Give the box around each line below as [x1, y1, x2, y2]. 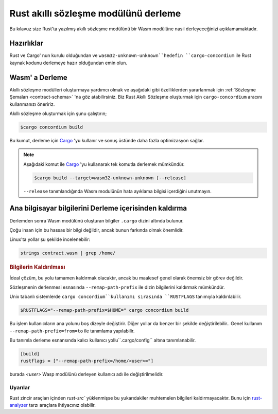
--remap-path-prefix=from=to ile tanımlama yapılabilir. [9, 328, 135, 334]
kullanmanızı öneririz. [9, 101, 55, 107]
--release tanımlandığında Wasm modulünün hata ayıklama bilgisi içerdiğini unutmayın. [23, 188, 212, 194]
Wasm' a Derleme [9, 73, 67, 82]
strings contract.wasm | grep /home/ [20, 250, 116, 256]
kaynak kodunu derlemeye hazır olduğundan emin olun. [9, 60, 127, 66]
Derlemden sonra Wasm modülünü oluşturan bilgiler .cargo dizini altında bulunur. [9, 217, 184, 223]
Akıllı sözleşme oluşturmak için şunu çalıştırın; [9, 110, 107, 117]
